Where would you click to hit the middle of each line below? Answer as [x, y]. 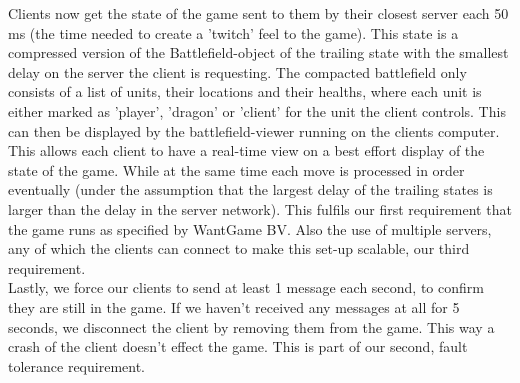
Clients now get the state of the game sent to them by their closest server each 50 [258, 13]
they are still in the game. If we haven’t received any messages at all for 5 [234, 306]
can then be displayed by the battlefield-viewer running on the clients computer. [254, 130]
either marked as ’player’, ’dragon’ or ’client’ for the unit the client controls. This [257, 110]
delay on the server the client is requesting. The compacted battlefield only [237, 71]
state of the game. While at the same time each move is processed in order [236, 169]
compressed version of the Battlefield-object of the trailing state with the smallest [258, 52]
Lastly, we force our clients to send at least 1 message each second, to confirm [246, 287]
